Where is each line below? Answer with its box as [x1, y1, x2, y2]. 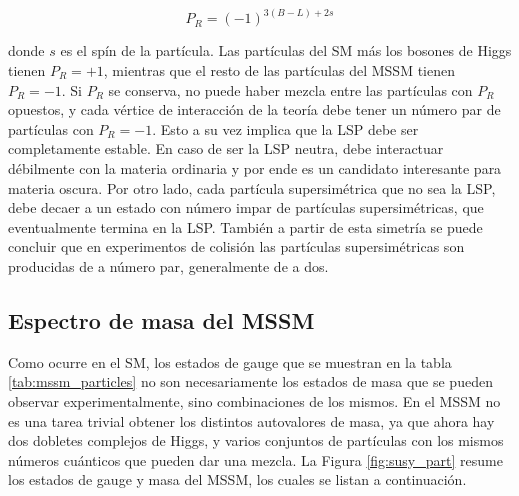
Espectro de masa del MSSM [8, 304, 315, 335]
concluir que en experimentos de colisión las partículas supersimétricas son [8, 236, 465, 257]
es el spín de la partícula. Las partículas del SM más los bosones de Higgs [60, 40, 512, 61]
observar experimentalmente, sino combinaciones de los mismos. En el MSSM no [8, 390, 501, 411]
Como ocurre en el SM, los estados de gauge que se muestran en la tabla [8, 351, 452, 372]
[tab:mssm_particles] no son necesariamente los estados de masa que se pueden [8, 371, 493, 392]
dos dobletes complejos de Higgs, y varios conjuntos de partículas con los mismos [8, 430, 504, 451]
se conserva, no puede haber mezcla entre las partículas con [108, 79, 473, 100]
